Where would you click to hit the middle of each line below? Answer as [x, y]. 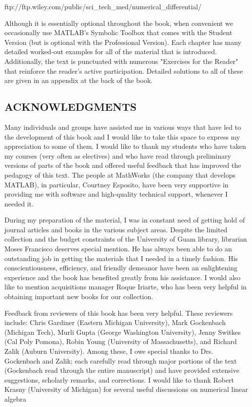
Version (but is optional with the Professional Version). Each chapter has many [123, 42]
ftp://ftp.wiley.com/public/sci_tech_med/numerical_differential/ [103, 6]
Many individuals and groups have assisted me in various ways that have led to [123, 127]
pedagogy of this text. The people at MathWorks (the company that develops [120, 174]
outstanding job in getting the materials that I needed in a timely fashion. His [121, 258]
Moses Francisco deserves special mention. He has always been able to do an [118, 249]
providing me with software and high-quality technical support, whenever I [116, 194]
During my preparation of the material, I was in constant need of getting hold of [125, 220]
